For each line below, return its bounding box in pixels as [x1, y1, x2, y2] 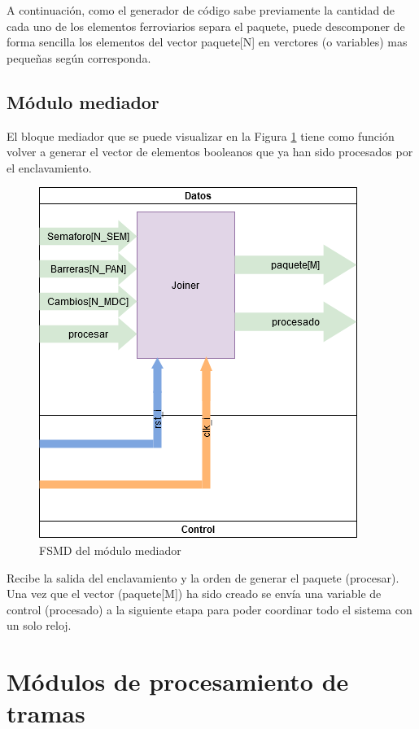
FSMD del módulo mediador [39, 541, 181, 558]
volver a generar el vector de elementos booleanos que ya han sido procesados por [7, 143, 413, 160]
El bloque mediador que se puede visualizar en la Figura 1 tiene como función [7, 127, 395, 144]
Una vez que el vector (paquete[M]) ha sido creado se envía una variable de [7, 585, 382, 602]
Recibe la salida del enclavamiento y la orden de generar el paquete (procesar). [7, 569, 399, 586]
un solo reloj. [7, 617, 72, 634]
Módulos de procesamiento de [7, 665, 349, 698]
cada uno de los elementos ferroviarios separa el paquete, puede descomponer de [7, 17, 405, 34]
